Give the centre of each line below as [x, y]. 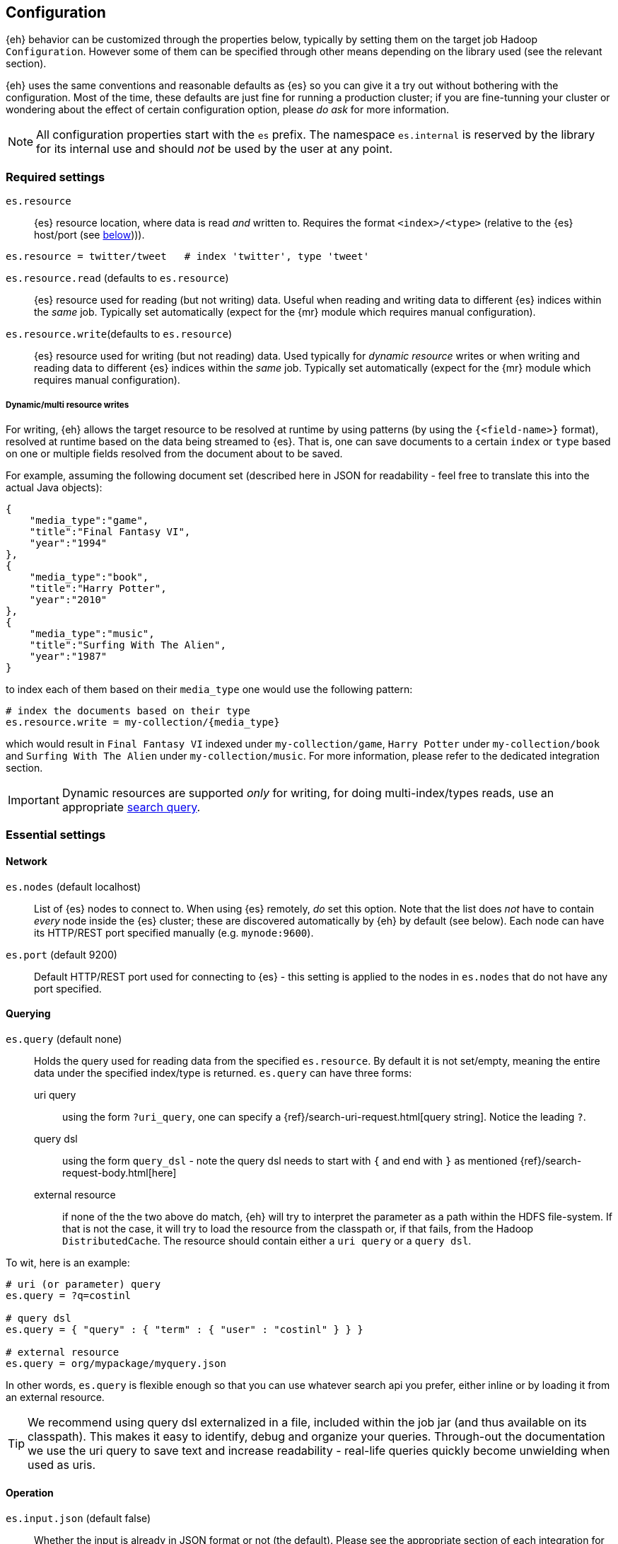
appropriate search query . [131, 807]
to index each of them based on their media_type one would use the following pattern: [209, 689]
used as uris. [62, 1464]
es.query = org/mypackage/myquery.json [116, 1363]
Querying [28, 1014]
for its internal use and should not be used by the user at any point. [215, 149]
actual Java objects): [54, 487]
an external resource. [55, 1397]
